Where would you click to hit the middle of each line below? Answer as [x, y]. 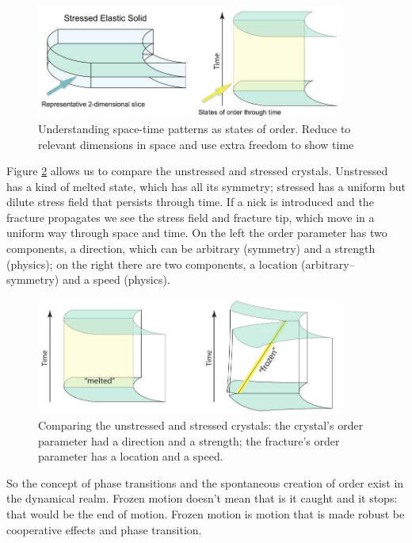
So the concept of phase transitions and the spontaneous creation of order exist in [205, 482]
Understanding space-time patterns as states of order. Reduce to [195, 128]
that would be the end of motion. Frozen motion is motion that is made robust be [206, 513]
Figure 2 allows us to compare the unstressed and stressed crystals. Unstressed [197, 171]
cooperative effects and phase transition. [104, 529]
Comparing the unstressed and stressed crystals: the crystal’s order [201, 425]
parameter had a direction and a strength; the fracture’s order [189, 440]
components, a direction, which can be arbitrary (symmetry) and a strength [191, 249]
